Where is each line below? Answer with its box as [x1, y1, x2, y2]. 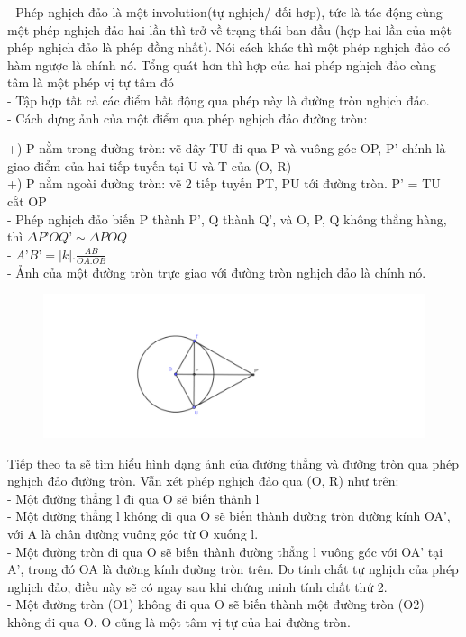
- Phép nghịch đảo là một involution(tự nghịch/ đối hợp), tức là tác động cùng [7, 3, 443, 21]
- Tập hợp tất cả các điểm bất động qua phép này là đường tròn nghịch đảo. [7, 90, 430, 109]
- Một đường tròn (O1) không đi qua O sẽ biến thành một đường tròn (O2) [7, 595, 425, 614]
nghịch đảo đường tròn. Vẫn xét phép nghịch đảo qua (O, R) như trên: [7, 471, 399, 490]
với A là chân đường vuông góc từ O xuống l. [7, 523, 259, 542]
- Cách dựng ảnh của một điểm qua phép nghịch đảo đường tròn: [7, 108, 368, 127]
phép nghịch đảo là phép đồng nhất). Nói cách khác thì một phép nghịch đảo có [7, 38, 451, 57]
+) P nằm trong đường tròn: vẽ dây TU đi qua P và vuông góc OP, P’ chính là [7, 139, 446, 158]
